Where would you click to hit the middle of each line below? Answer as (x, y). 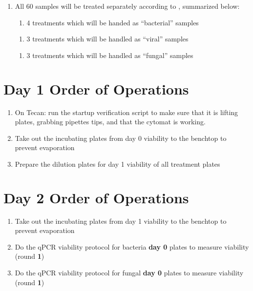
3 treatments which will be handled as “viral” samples (107, 39)
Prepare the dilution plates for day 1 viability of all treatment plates (117, 164)
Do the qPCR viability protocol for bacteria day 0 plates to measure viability (132, 246)
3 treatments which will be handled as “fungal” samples (110, 55)
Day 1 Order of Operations (96, 88)
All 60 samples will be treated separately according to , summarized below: (127, 6)
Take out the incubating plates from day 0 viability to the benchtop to (121, 138)
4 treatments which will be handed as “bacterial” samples (113, 22)
